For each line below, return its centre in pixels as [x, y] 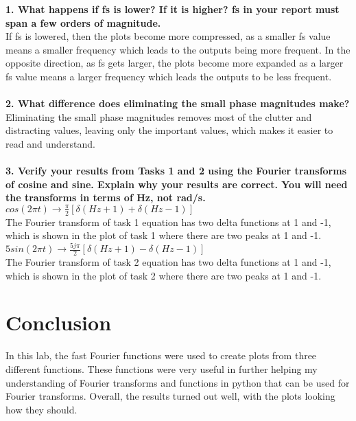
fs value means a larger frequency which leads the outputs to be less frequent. [169, 76]
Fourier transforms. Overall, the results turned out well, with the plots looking [170, 396]
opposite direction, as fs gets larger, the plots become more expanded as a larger [175, 63]
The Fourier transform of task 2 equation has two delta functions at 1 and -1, [168, 262]
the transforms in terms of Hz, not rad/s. [106, 197]
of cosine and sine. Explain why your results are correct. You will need [177, 184]
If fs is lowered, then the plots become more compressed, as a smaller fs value [168, 36]
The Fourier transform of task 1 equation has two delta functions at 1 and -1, [168, 221]
